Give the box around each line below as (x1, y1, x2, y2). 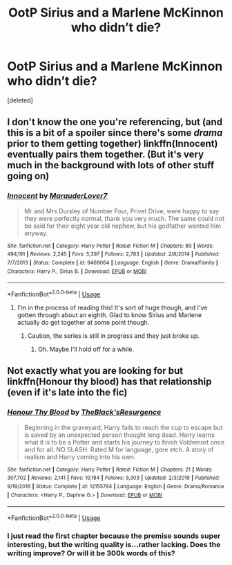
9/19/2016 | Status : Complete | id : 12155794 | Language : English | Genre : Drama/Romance (7, 483, 224, 490)
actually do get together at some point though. (17, 318, 150, 326)
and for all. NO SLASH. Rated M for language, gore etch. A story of (23, 445, 214, 454)
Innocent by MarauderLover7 (7, 191, 108, 201)
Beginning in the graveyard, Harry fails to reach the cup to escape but (23, 423, 223, 431)
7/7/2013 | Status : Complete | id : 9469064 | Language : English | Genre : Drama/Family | (7, 259, 219, 266)
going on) (7, 170, 50, 182)
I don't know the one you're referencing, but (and (7, 116, 223, 128)
